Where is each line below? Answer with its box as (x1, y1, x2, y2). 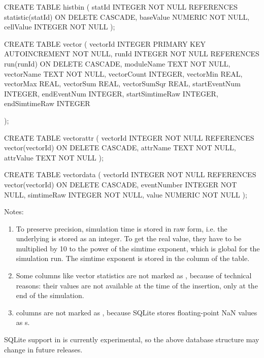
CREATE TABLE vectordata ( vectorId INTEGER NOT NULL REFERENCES (4, 169, 256, 180)
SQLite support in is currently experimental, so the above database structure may (4, 334, 259, 345)
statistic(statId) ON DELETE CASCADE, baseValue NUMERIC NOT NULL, (4, 11, 250, 22)
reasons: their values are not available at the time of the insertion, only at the (16, 280, 258, 290)
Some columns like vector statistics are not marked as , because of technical (16, 270, 252, 281)
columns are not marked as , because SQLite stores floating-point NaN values (16, 307, 257, 317)
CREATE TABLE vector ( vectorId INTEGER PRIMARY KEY (4, 38, 206, 49)
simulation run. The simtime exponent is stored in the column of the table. (16, 253, 250, 264)
